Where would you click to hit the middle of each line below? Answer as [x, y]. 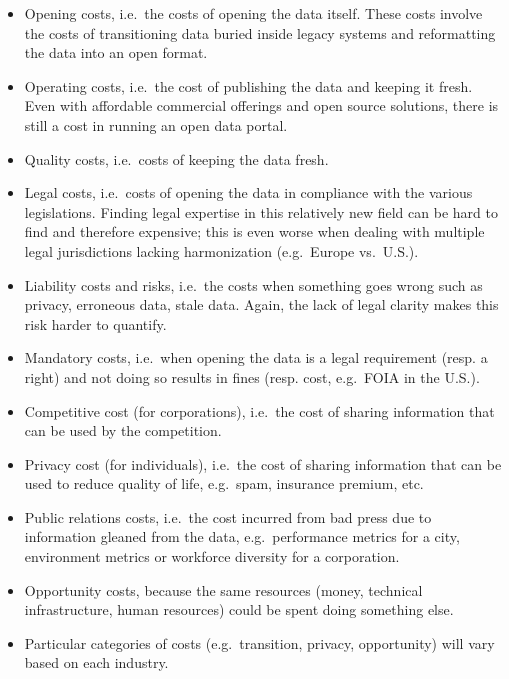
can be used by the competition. [123, 430]
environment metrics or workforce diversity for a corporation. [212, 556]
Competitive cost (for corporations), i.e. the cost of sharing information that [259, 410]
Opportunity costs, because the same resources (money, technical [223, 589]
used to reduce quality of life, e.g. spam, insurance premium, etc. [224, 483]
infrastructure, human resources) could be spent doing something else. [239, 609]
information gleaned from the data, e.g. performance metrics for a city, [242, 536]
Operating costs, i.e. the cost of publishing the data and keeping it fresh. [248, 85]
